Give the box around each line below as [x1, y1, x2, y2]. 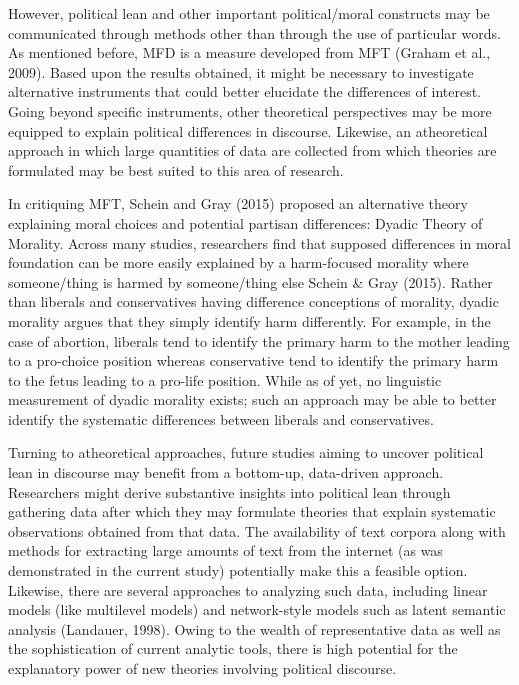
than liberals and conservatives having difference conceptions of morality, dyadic [8, 291, 499, 312]
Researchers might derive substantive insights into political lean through [8, 481, 451, 502]
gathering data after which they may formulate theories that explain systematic [8, 501, 496, 522]
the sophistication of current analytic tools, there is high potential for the [8, 638, 458, 659]
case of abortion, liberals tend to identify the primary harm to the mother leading [8, 330, 510, 351]
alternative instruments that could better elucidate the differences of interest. [8, 81, 481, 102]
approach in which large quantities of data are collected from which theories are [8, 140, 497, 161]
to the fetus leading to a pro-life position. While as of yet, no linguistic [8, 369, 442, 390]
